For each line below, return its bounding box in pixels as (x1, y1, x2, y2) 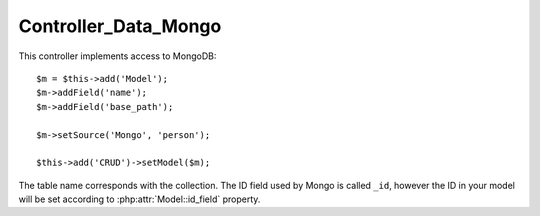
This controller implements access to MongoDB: (18, 50, 217, 62)
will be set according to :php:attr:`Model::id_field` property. (18, 193, 261, 205)
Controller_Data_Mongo (18, 15, 222, 37)
